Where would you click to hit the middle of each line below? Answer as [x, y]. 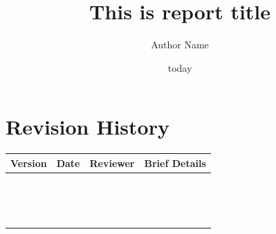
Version [29, 163]
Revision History [88, 127]
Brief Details [175, 163]
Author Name [180, 45]
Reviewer [112, 163]
